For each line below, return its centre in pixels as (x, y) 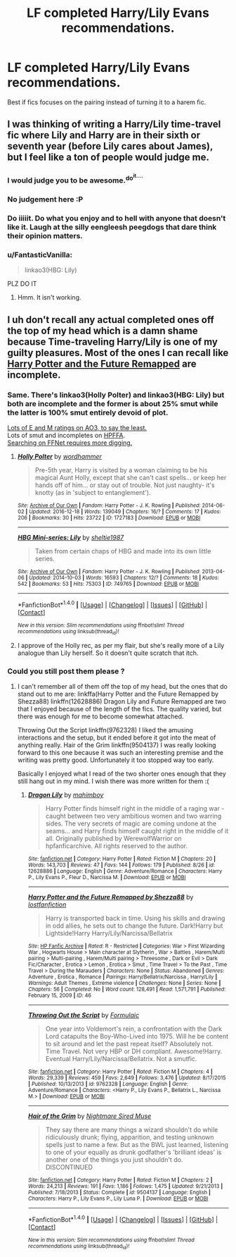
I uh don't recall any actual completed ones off (111, 320)
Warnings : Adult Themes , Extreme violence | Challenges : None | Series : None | (124, 983)
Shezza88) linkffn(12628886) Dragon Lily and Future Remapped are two (122, 701)
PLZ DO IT (22, 284)
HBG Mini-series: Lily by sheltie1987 (71, 538)
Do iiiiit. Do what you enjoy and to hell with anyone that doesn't (117, 219)
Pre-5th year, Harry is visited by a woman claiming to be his (121, 470)
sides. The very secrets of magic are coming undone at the (131, 823)
